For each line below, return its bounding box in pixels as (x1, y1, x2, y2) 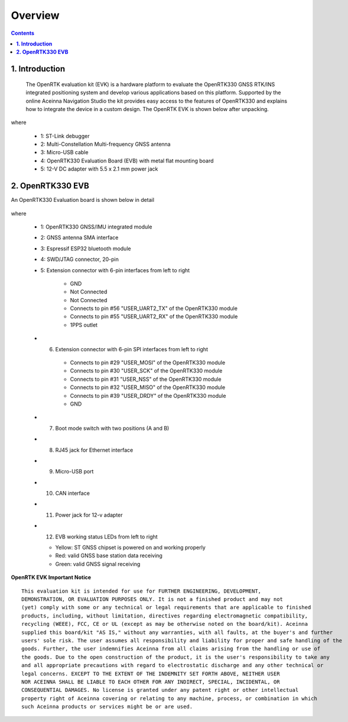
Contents (11, 30, 35, 37)
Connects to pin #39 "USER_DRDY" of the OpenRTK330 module (70, 392, 226, 399)
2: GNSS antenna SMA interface (40, 234, 119, 241)
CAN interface (55, 490, 90, 497)
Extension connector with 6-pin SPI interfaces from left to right (55, 345, 208, 352)
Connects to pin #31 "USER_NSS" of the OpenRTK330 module (70, 375, 222, 383)
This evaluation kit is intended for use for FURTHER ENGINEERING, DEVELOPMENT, (21, 587, 262, 594)
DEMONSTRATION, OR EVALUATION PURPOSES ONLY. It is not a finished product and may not (21, 596, 284, 602)
